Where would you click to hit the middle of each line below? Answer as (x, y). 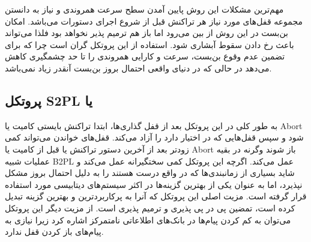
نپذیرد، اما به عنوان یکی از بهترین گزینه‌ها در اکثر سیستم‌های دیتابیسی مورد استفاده (154, 184)
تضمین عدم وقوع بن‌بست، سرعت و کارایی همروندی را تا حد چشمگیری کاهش (145, 56)
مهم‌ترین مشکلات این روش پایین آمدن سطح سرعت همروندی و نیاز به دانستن (144, 9)
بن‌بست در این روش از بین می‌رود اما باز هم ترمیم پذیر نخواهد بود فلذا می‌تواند (146, 33)
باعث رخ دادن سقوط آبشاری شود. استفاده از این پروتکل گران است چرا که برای (149, 44)
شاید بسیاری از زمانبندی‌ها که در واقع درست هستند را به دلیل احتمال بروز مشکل (150, 173)
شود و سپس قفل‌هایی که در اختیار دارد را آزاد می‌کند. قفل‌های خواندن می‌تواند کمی (154, 137)
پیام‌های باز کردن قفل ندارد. (54, 231)
